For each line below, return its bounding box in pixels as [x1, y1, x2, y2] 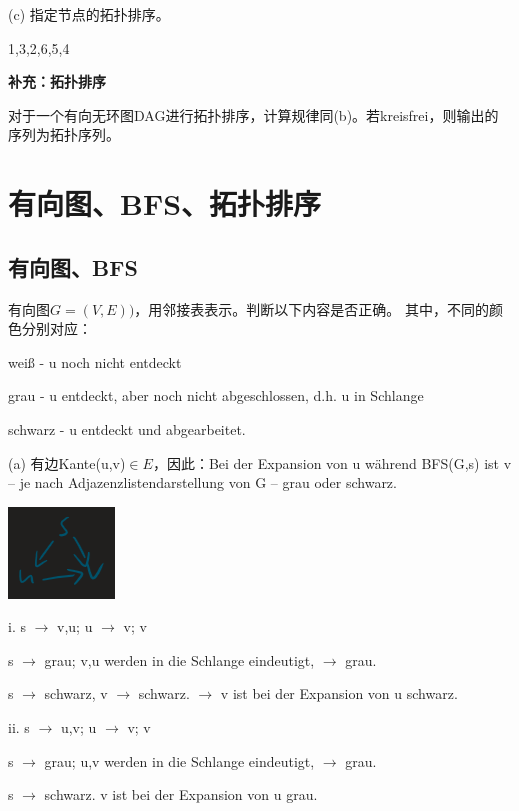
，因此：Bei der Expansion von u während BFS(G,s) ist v [152, 452, 512, 473]
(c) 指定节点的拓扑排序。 [8, 4, 170, 24]
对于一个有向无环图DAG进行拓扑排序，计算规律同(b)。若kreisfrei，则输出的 [8, 104, 499, 125]
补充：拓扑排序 [8, 71, 106, 92]
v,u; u [57, 616, 93, 637]
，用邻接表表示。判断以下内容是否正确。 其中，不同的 [134, 298, 490, 319]
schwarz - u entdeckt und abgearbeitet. [8, 418, 246, 439]
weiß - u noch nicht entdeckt [8, 351, 182, 372]
